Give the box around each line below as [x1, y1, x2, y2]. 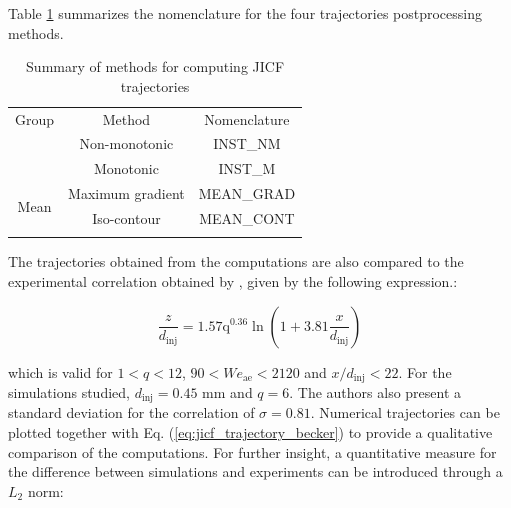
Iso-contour [92, 208, 161, 228]
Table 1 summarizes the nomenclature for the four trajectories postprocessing [8, 3, 482, 23]
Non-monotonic [79, 133, 174, 154]
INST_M [218, 158, 276, 179]
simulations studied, [8, 381, 130, 402]
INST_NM [213, 133, 281, 154]
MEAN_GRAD [198, 183, 296, 204]
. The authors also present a [289, 381, 462, 402]
